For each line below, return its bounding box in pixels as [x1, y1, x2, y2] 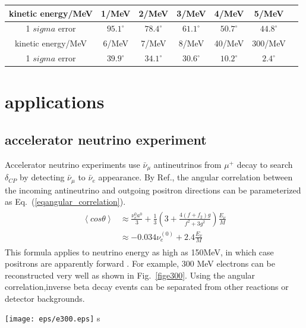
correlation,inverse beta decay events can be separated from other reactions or [5, 280, 289, 293]
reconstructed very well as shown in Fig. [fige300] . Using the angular [5, 268, 255, 281]
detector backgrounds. [5, 292, 85, 304]
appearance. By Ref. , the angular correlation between [98, 171, 293, 183]
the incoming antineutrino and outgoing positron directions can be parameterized [5, 183, 301, 196]
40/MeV [214, 37, 244, 49]
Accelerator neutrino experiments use [5, 158, 140, 170]
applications [5, 89, 105, 114]
